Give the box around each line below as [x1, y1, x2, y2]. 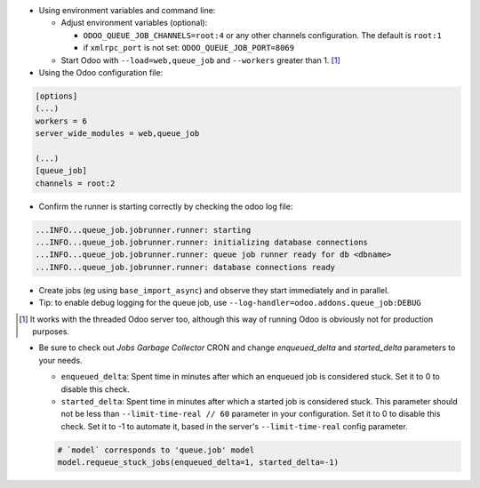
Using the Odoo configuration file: [38, 67, 164, 77]
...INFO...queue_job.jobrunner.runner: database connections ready [35, 262, 336, 272]
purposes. [32, 325, 70, 337]
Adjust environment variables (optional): [60, 18, 208, 28]
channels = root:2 [35, 178, 116, 188]
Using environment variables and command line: [38, 5, 216, 15]
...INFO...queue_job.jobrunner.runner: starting [35, 225, 252, 235]
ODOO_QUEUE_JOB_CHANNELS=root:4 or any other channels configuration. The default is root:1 [83, 29, 442, 40]
